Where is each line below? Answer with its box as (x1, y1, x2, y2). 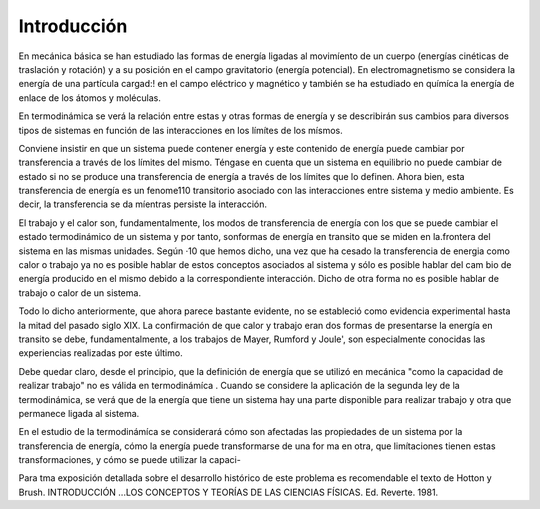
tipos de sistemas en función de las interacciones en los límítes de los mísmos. (18, 124, 344, 136)
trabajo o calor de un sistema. (18, 286, 142, 299)
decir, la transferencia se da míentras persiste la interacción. (18, 198, 268, 210)
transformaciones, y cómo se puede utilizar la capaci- (18, 454, 242, 466)
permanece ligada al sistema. (18, 407, 140, 419)
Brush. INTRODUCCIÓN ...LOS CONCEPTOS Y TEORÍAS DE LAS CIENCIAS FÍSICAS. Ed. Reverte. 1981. (18, 486, 439, 498)
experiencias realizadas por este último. (18, 347, 184, 359)
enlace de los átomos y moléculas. (18, 91, 162, 104)
